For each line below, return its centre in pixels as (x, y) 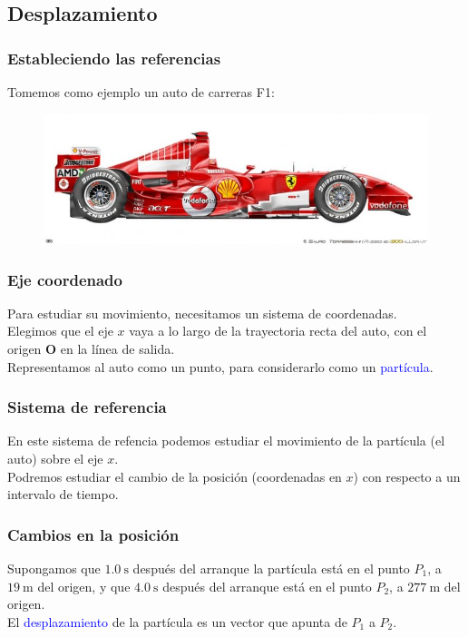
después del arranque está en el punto (267, 586)
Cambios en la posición (93, 534)
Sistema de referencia (87, 407)
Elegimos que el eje (60, 331)
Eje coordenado (65, 279)
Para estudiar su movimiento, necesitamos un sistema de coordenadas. (202, 313)
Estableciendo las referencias (114, 58)
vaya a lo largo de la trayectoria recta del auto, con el (278, 331)
